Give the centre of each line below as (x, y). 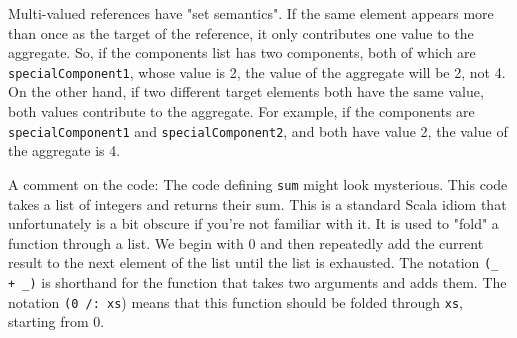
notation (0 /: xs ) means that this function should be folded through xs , (236, 301)
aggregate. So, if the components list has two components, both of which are (242, 52)
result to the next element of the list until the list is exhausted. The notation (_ (253, 262)
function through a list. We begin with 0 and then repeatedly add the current (246, 242)
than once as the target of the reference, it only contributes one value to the (241, 32)
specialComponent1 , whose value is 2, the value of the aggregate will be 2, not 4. (257, 71)
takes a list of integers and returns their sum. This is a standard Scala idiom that (257, 203)
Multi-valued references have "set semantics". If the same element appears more (251, 13)
